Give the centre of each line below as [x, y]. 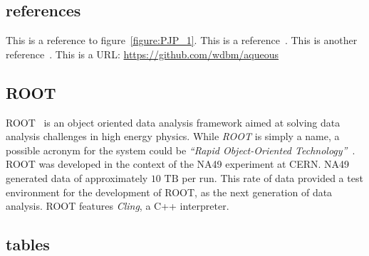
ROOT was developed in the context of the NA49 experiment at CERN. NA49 [178, 164]
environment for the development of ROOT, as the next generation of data [169, 192]
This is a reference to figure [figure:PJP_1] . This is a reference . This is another [182, 40]
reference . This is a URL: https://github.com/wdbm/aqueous [142, 54]
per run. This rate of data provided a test [272, 177]
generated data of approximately [77, 177]
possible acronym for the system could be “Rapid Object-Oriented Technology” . [181, 150]
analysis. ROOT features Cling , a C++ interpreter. [118, 206]
